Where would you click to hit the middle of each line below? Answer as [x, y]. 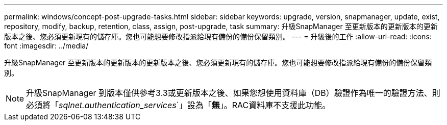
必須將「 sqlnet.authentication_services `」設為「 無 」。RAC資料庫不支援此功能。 [178, 105]
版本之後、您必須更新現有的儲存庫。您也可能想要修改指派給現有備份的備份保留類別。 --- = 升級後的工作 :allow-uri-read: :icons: [218, 36]
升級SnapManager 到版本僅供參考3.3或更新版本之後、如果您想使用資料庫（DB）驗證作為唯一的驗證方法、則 [233, 93]
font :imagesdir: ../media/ [46, 46]
